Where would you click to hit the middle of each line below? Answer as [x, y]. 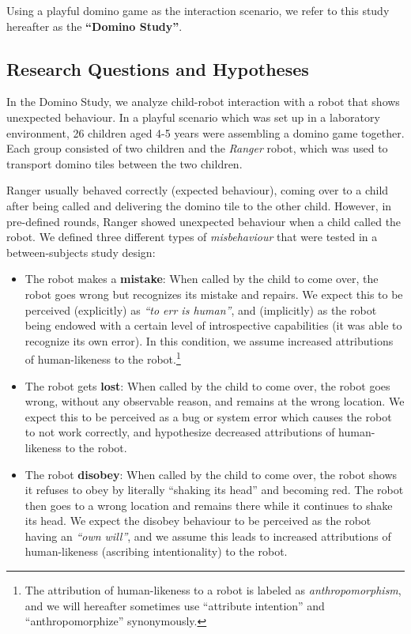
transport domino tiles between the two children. [124, 163]
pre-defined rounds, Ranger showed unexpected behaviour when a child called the [204, 221]
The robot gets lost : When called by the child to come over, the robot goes [207, 385]
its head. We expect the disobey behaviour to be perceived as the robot [198, 521]
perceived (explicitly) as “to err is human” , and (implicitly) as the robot [201, 309]
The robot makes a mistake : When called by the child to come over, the [202, 279]
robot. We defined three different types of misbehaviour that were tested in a [192, 237]
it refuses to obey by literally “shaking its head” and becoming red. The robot [214, 490]
